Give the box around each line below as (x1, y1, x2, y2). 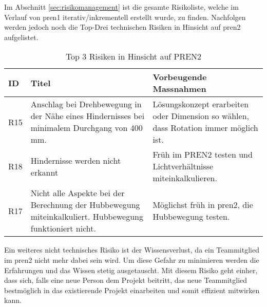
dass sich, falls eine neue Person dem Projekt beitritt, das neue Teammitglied (4, 275, 247, 285)
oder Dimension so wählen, (152, 110, 249, 122)
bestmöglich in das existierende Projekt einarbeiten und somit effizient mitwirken (4, 284, 260, 295)
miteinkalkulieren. (152, 172, 217, 184)
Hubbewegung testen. (152, 210, 230, 223)
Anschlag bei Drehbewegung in (30, 98, 142, 110)
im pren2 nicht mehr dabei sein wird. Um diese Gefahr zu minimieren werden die (4, 254, 259, 265)
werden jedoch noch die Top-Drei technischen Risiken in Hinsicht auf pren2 (4, 22, 241, 32)
